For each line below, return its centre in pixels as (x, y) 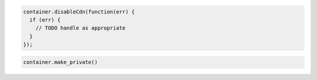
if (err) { (45, 20)
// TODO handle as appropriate (80, 28)
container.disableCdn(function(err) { (79, 11)
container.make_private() (60, 62)
